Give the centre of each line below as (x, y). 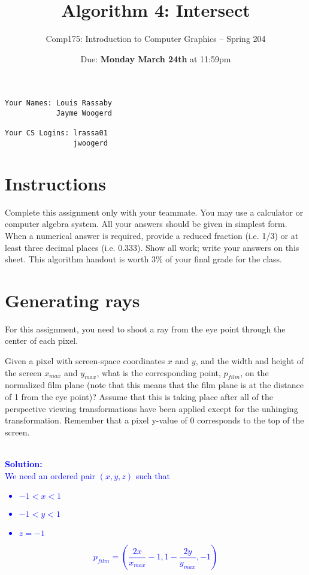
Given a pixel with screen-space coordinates (85, 361)
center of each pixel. (42, 341)
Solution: (24, 463)
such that (153, 475)
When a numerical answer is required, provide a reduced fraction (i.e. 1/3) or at (152, 235)
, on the (255, 372)
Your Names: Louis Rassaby (58, 103)
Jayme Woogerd (84, 113)
